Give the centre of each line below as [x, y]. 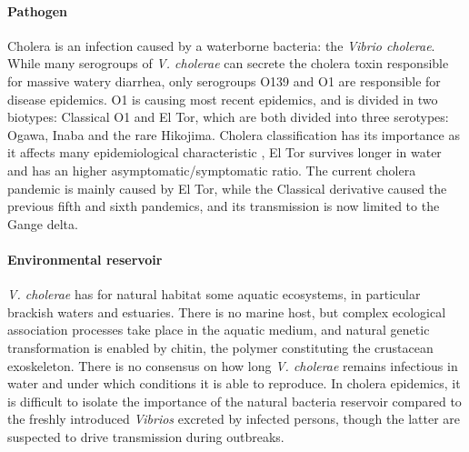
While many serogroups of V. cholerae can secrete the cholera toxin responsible [228, 63]
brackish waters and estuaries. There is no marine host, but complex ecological [227, 311]
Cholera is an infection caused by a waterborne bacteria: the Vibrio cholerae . [221, 45]
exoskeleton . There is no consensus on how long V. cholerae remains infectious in [233, 365]
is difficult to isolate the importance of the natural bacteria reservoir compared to [234, 401]
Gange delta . [43, 223]
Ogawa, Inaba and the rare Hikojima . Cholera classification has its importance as [234, 134]
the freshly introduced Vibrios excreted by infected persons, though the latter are [234, 419]
